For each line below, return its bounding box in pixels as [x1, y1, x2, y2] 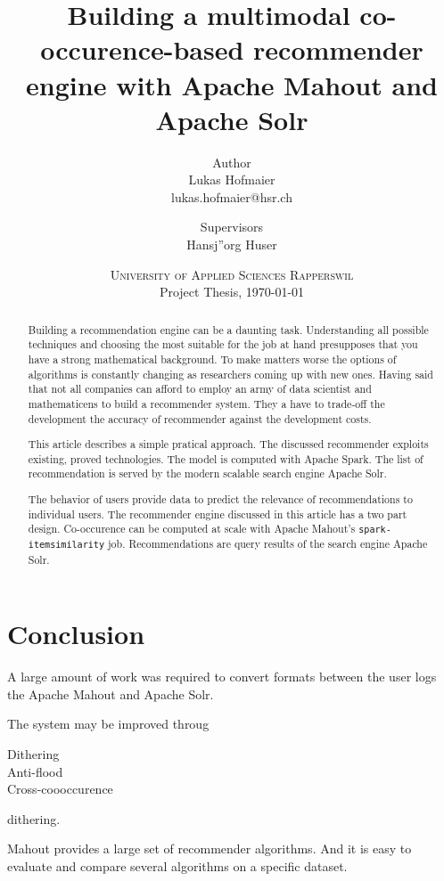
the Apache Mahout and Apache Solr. [7, 684, 214, 703]
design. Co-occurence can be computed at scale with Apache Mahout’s [28, 521, 356, 536]
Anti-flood [7, 762, 63, 780]
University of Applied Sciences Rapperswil [110, 265, 354, 283]
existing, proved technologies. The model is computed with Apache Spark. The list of [28, 451, 423, 466]
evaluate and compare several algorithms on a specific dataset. [7, 856, 348, 875]
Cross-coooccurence [7, 779, 113, 798]
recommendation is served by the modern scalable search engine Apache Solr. [28, 466, 387, 481]
